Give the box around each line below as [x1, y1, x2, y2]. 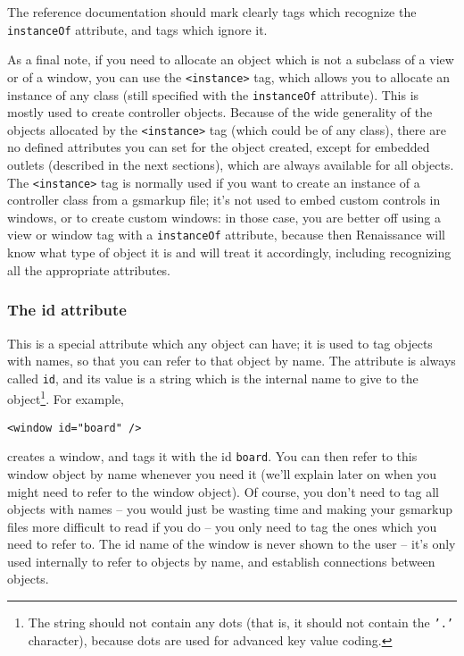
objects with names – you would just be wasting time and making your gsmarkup [7, 500, 453, 518]
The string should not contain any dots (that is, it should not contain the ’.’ [28, 613, 453, 632]
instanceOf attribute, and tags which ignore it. [7, 20, 268, 38]
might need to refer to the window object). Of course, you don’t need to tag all [7, 482, 439, 500]
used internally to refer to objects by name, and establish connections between [7, 551, 435, 570]
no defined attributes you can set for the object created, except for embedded [7, 138, 430, 156]
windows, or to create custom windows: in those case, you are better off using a [7, 207, 441, 226]
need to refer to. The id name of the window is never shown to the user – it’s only [7, 534, 456, 553]
